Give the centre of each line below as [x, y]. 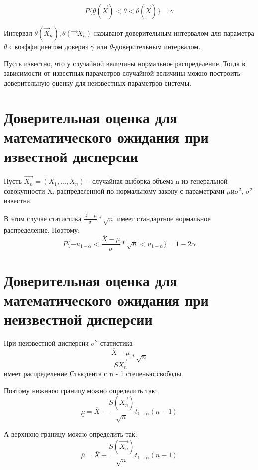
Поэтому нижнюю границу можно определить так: [81, 390]
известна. [18, 201]
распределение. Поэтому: [42, 230]
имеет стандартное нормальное [164, 218]
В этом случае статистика [43, 218]
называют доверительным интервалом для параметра [174, 33]
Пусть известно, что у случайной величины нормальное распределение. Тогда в [125, 63]
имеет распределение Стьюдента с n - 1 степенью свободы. [94, 374]
